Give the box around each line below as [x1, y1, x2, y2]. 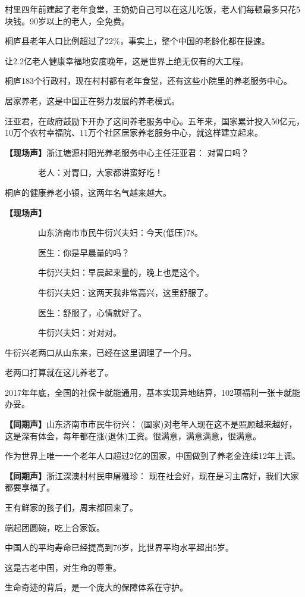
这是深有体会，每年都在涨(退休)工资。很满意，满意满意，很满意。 [5, 429, 261, 442]
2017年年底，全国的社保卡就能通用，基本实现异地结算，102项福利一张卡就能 [5, 386, 300, 398]
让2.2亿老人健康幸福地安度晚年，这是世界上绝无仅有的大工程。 [5, 54, 249, 67]
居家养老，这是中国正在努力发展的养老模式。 [5, 94, 180, 107]
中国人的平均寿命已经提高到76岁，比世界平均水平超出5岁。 [5, 541, 234, 554]
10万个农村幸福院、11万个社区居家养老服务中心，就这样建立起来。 [5, 126, 263, 139]
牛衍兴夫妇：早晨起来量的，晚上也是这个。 [37, 266, 205, 279]
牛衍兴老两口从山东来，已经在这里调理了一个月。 [5, 346, 196, 358]
